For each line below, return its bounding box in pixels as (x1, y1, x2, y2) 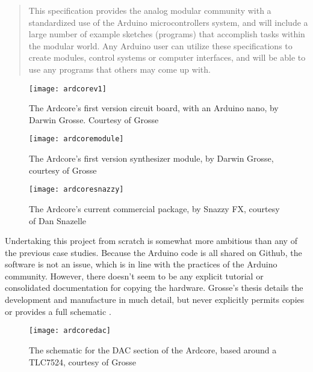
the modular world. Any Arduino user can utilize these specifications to (28, 39, 293, 52)
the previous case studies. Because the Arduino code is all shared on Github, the (5, 246, 302, 258)
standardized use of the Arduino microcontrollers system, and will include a (28, 16, 308, 28)
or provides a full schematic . (5, 305, 111, 317)
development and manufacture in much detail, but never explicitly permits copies (5, 293, 305, 306)
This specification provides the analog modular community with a (28, 4, 271, 16)
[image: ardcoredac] (29, 326, 111, 335)
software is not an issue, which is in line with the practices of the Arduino (5, 258, 277, 270)
